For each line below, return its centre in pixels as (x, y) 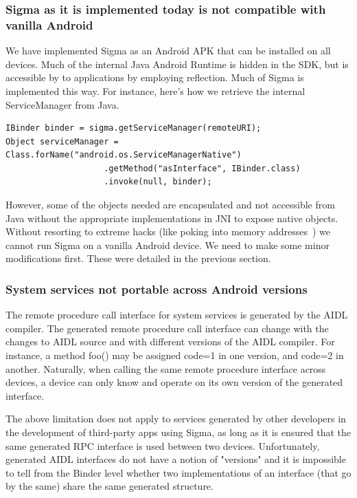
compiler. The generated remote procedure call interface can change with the (167, 328)
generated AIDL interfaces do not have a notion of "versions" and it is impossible (176, 459)
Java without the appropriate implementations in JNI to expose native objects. (172, 218)
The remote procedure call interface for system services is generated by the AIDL (177, 315)
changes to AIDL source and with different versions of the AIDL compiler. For (170, 342)
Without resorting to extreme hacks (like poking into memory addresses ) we (168, 231)
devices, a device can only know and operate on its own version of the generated (174, 382)
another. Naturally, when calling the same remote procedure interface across (166, 368)
